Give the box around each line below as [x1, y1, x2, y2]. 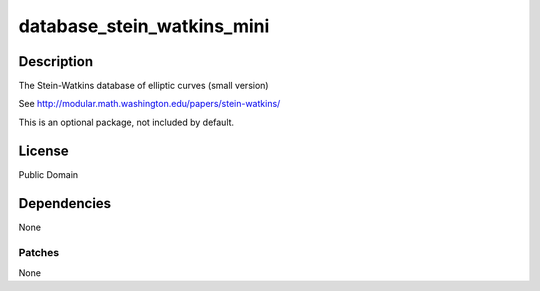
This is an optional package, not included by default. [18, 116, 235, 128]
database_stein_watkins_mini [18, 15, 270, 37]
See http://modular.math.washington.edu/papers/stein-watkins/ [18, 98, 281, 110]
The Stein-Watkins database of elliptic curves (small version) [18, 80, 269, 92]
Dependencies [18, 195, 112, 212]
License [18, 142, 69, 159]
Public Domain [18, 168, 79, 180]
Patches [18, 246, 60, 260]
